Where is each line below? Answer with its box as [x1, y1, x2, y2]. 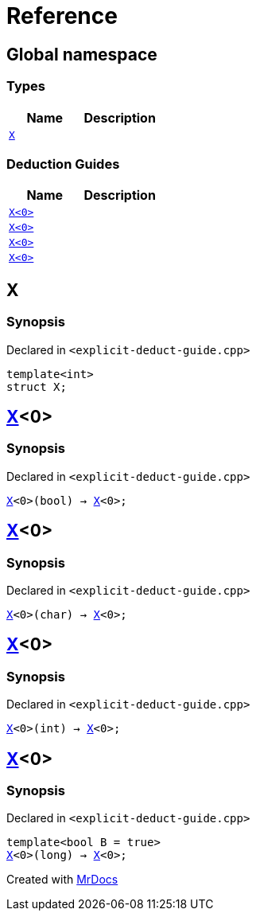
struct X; [6, 380, 67, 393]
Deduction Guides [6, 155, 120, 172]
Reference [6, 2, 118, 29]
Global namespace [6, 44, 157, 64]
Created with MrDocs [6, 872, 118, 887]
